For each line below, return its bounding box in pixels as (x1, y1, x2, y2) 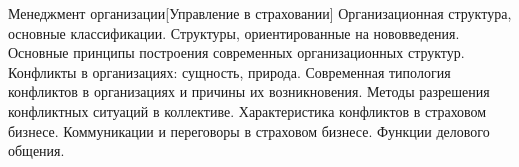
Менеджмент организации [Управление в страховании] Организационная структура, (8, 3, 512, 23)
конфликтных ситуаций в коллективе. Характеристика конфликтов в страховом (8, 100, 487, 121)
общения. (8, 140, 65, 161)
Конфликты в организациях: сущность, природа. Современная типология (8, 61, 451, 82)
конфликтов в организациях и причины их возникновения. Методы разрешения (8, 81, 490, 102)
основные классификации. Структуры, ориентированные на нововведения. (8, 22, 460, 43)
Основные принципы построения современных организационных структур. (8, 42, 465, 63)
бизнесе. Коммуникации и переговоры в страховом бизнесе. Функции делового (8, 120, 490, 141)
